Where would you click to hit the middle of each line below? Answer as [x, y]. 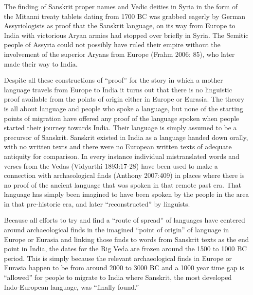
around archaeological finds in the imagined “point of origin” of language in [117, 230]
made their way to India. [41, 63]
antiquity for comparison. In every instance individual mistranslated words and [122, 156]
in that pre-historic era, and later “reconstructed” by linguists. [97, 203]
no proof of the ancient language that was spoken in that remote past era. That [123, 184]
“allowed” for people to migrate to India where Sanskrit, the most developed [118, 277]
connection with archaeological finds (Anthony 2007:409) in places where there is [124, 175]
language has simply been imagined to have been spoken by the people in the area [126, 194]
